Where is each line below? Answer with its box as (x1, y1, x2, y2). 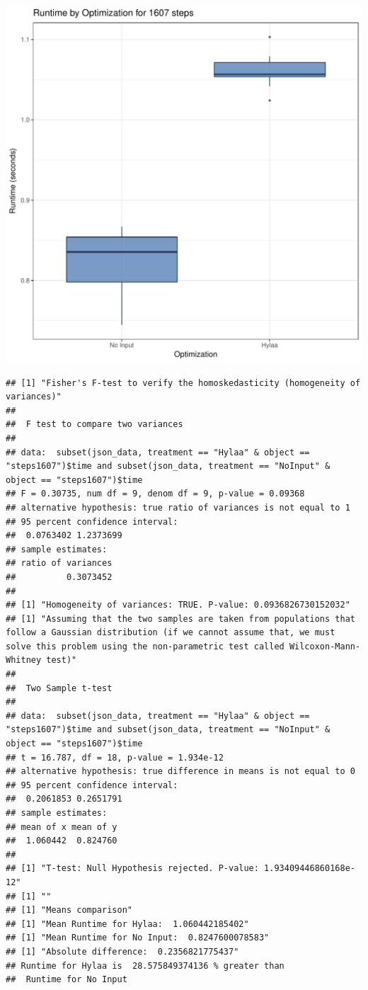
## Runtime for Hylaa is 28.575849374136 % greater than (6, 960, 284, 971)
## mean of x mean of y (6, 821, 117, 832)
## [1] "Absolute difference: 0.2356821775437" (6, 946, 239, 957)
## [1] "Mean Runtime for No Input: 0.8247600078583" (6, 933, 270, 943)
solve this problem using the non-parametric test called (6, 641, 284, 652)
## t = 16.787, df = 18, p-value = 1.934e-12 (6, 752, 224, 763)
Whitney (6, 655, 42, 666)
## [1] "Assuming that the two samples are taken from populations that (6, 613, 355, 624)
